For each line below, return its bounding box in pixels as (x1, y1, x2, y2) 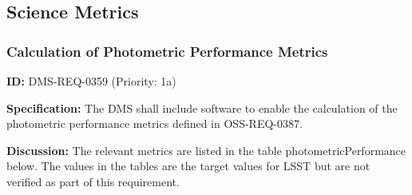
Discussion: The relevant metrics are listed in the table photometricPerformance (6, 141, 406, 158)
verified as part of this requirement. (6, 173, 180, 189)
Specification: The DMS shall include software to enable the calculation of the (6, 99, 398, 116)
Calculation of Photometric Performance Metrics (6, 41, 328, 61)
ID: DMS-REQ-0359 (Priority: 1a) (6, 73, 176, 89)
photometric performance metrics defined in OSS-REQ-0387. (6, 115, 303, 132)
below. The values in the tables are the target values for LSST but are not (6, 157, 370, 174)
